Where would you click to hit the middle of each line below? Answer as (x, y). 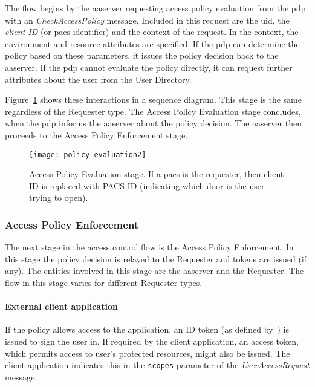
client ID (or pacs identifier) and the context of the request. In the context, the (152, 32)
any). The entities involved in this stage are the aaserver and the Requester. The (154, 271)
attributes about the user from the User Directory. (98, 79)
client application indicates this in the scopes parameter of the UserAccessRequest (157, 365)
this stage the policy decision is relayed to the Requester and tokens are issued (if (156, 259)
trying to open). (59, 197)
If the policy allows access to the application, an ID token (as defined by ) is (147, 329)
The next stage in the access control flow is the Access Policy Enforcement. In (149, 247)
